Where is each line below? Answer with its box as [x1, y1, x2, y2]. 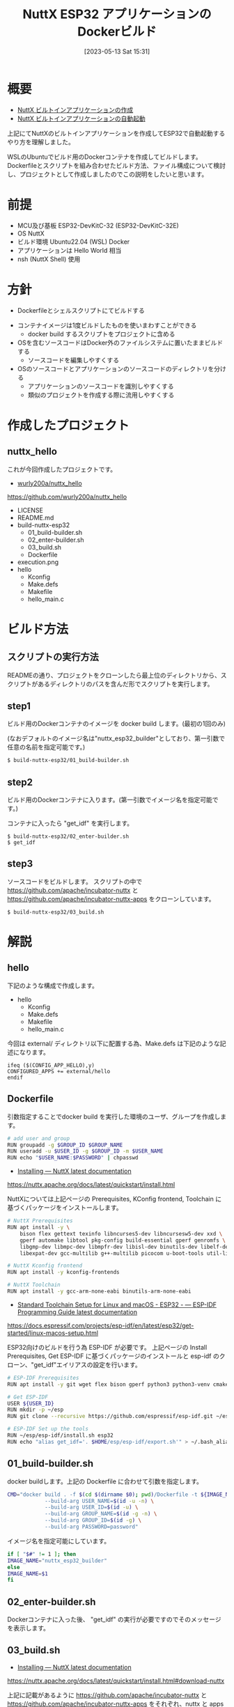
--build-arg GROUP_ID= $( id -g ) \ [44, 1517, 141, 1524]
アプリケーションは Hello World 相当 [17, 246, 122, 254]
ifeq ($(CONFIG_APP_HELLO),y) [7, 1061, 95, 1069]
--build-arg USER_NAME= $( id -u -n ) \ [44, 1497, 155, 1504]
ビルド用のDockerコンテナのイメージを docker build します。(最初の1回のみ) [7, 719, 226, 728]
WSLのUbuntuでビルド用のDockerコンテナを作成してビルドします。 [7, 153, 202, 161]
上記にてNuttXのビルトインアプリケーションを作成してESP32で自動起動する [7, 129, 226, 137]
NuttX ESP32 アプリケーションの [22, 6, 212, 22]
